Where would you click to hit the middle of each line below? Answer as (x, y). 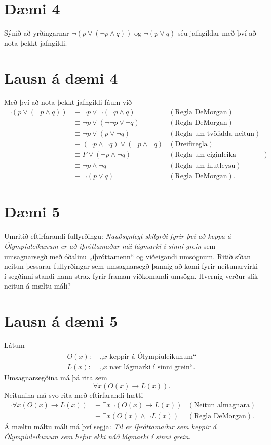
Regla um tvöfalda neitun (215, 134)
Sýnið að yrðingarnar (37, 33)
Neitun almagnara (222, 405)
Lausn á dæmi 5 (61, 321)
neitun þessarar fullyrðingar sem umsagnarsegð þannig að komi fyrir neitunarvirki (131, 266)
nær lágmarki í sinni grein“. (152, 367)
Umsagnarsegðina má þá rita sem (56, 377)
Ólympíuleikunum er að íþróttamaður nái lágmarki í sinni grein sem (110, 246)
